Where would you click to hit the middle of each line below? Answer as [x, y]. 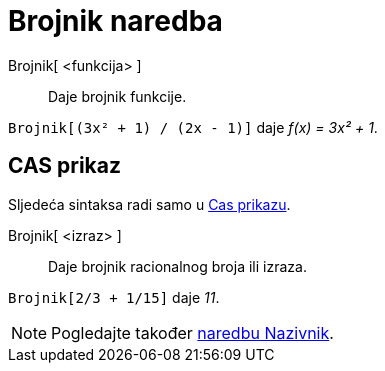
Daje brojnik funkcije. [117, 96]
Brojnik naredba [115, 21]
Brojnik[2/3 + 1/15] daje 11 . [114, 297]
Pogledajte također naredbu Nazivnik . [192, 332]
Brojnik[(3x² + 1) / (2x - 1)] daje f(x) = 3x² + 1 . [193, 127]
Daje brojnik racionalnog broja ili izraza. [177, 266]
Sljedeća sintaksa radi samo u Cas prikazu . [149, 204]
